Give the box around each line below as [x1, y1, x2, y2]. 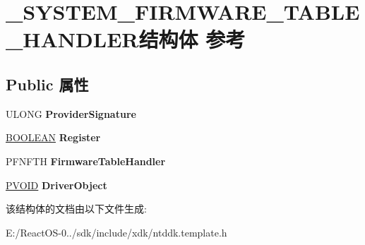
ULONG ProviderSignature [6, 106, 136, 121]
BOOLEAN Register [6, 130, 101, 145]
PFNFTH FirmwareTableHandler [6, 153, 166, 168]
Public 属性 [6, 73, 89, 95]
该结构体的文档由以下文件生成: [6, 201, 147, 216]
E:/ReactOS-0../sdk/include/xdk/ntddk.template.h [6, 225, 227, 239]
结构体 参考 [138, 25, 246, 54]
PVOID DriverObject [6, 177, 107, 192]
